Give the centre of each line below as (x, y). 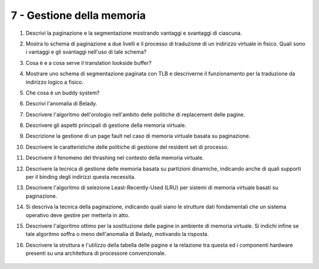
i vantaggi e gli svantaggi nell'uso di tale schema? (86, 52)
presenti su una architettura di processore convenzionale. (96, 253)
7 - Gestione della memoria (78, 15)
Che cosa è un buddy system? (63, 93)
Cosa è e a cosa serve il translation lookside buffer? (89, 63)
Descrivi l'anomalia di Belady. (61, 104)
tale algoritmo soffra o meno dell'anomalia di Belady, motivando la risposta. (117, 234)
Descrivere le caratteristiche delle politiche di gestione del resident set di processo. (127, 147)
